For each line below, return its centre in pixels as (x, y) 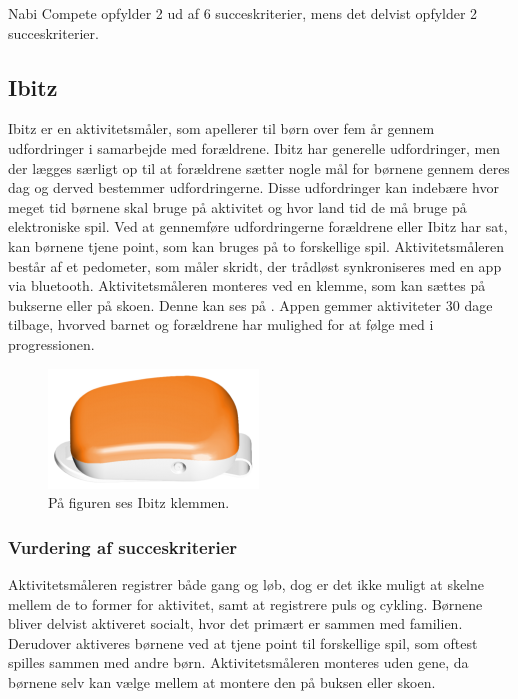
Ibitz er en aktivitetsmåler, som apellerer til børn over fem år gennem (221, 128)
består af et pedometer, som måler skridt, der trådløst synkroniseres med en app (255, 265)
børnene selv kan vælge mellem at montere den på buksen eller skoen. (222, 681)
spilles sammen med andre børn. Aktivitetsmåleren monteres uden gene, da (238, 662)
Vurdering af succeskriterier (123, 546)
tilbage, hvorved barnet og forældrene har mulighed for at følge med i (221, 324)
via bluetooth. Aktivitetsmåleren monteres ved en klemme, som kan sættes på (247, 285)
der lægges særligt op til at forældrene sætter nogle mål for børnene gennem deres (259, 167)
